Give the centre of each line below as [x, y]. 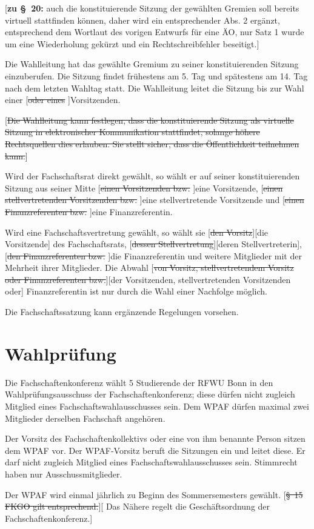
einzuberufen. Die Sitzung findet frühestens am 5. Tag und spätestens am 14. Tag [156, 75]
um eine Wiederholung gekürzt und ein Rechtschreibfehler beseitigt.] [132, 43]
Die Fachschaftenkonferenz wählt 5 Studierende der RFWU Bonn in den [139, 382]
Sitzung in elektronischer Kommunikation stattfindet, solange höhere [132, 132]
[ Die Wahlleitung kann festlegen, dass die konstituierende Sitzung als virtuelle [149, 120]
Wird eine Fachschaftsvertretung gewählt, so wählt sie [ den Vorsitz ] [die [136, 232]
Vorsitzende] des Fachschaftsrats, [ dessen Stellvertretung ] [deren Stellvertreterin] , [153, 244]
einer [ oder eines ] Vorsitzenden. [63, 100]
